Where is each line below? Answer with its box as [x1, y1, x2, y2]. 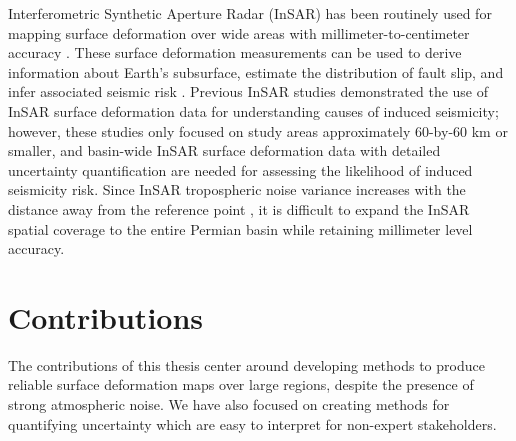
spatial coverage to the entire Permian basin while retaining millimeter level [8, 218, 473, 239]
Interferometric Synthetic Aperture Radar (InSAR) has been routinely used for [8, 3, 492, 23]
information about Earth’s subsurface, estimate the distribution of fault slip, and [8, 61, 504, 82]
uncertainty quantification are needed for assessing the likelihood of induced [8, 159, 473, 180]
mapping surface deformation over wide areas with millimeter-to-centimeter [8, 22, 470, 43]
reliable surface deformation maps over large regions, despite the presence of [8, 374, 474, 395]
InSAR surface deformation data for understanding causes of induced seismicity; [8, 100, 499, 121]
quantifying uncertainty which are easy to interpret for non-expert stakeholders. [8, 413, 497, 434]
